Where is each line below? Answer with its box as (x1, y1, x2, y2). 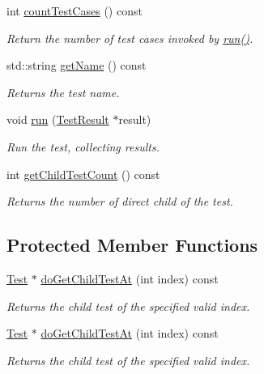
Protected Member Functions (6, 232, 258, 257)
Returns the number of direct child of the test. (6, 193, 233, 210)
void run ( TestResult (6, 111, 109, 128)
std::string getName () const (6, 57, 147, 74)
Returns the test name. (6, 83, 120, 100)
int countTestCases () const (6, 2, 143, 19)
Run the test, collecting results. (6, 138, 160, 155)
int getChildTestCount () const (6, 165, 160, 182)
